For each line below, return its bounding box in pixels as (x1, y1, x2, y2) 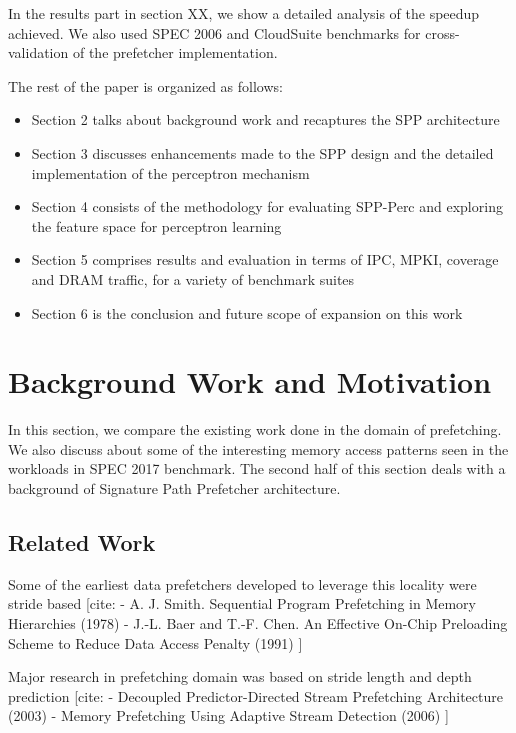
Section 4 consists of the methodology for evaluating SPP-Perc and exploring (31, 196, 503, 217)
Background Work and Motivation (8, 361, 492, 402)
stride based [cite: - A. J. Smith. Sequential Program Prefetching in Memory (8, 593, 477, 614)
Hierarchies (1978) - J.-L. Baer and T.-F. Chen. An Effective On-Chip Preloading (8, 613, 508, 634)
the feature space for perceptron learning (31, 215, 282, 236)
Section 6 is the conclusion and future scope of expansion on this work (31, 302, 463, 323)
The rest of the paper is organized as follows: (8, 75, 283, 96)
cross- (425, 22, 460, 43)
